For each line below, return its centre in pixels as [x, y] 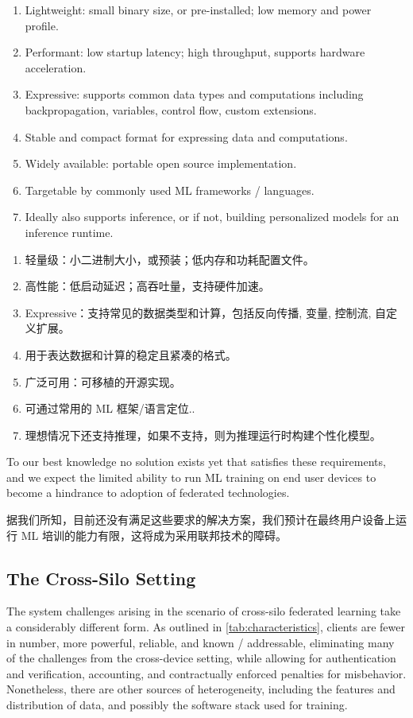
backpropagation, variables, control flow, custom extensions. [171, 109]
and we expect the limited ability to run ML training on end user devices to [191, 477]
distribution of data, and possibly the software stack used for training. [177, 705]
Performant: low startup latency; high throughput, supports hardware [195, 52]
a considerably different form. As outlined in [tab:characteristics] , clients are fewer [206, 627]
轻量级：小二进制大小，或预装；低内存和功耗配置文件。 [170, 259]
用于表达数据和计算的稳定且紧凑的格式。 [131, 354]
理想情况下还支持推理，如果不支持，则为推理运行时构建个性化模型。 [203, 435]
